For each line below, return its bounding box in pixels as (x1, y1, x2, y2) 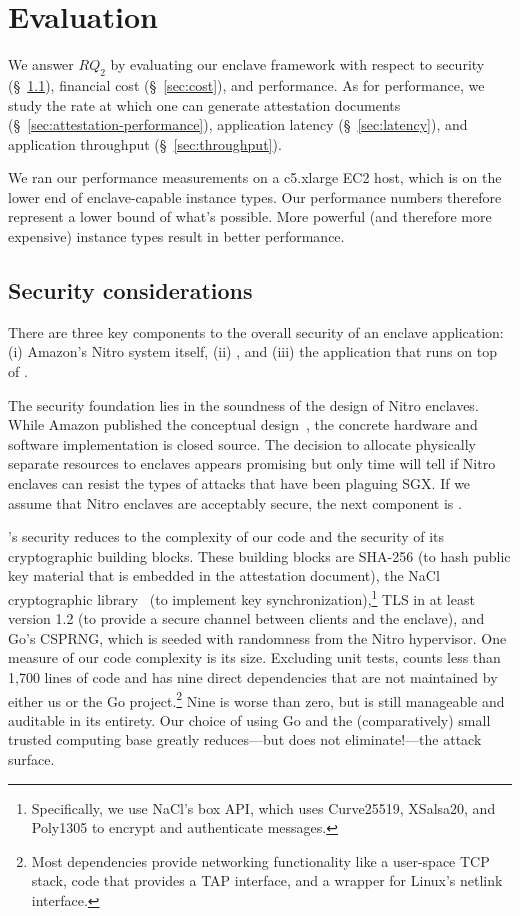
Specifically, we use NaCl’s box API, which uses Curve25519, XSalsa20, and (31, 797, 496, 818)
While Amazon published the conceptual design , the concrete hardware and (8, 414, 478, 435)
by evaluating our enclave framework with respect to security (110, 54, 485, 75)
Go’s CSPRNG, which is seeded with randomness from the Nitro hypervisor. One (8, 627, 507, 648)
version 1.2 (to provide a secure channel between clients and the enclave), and (8, 608, 485, 629)
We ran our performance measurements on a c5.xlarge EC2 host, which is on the (8, 167, 502, 188)
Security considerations (8, 275, 253, 306)
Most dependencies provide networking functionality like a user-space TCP (31, 850, 490, 871)
